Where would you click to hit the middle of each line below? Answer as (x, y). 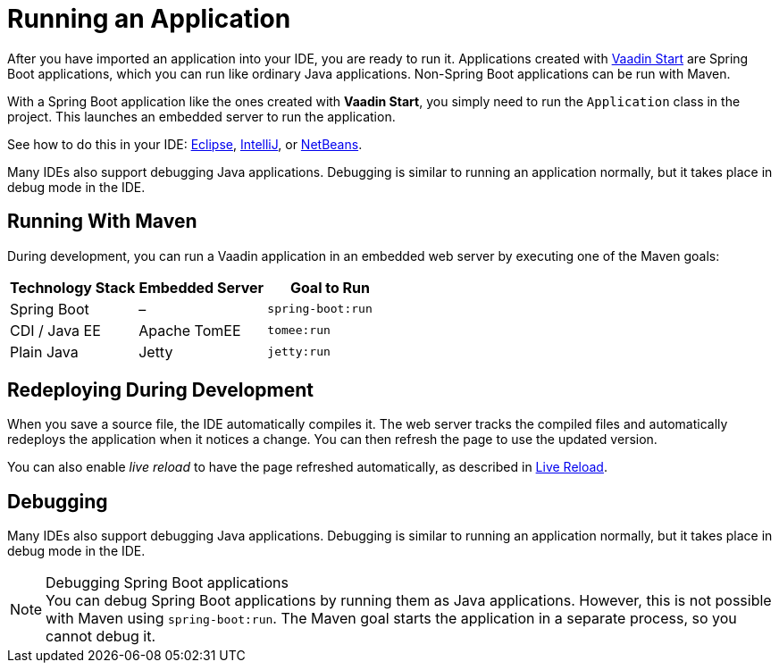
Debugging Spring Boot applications (167, 583)
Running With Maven (102, 222)
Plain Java (44, 352)
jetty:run (299, 352)
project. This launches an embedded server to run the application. (201, 116)
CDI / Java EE (55, 330)
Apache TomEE (190, 330)
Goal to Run (330, 287)
